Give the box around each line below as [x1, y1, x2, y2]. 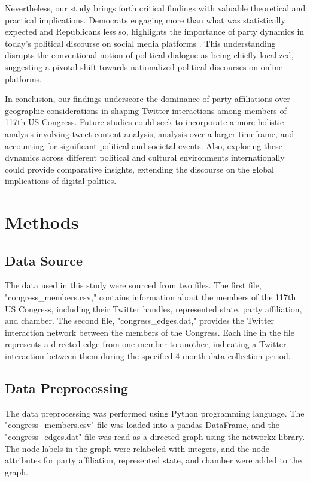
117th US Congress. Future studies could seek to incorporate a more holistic [5, 116, 284, 128]
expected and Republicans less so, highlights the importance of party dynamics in [5, 25, 305, 38]
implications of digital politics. [5, 174, 117, 187]
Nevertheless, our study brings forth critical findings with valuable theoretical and [5, 2, 306, 14]
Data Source [5, 251, 83, 269]
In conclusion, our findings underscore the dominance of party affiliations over [5, 92, 290, 105]
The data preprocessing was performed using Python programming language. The [5, 406, 305, 419]
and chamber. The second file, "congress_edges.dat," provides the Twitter [5, 314, 275, 327]
